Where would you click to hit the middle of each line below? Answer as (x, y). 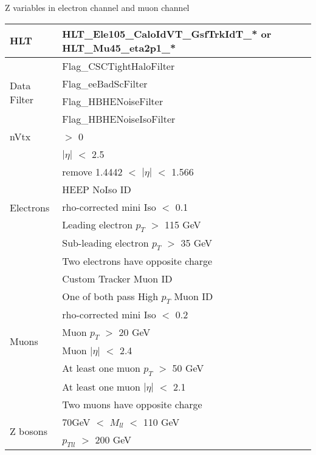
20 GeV (135, 332)
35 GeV (197, 242)
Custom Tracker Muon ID (117, 278)
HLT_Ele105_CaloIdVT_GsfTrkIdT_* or (167, 33)
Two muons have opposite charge (132, 404)
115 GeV (183, 224)
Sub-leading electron (105, 242)
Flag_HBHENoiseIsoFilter (119, 118)
